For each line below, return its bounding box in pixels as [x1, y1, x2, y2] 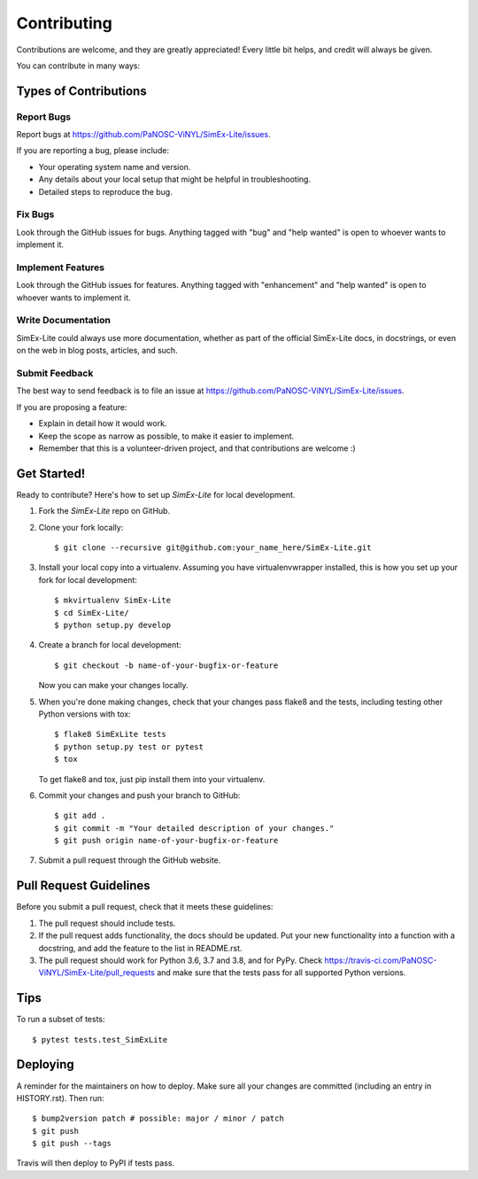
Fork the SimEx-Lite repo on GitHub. [38, 506, 171, 516]
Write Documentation [16, 314, 111, 327]
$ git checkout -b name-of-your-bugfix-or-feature [54, 660, 279, 671]
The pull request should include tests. [38, 918, 176, 928]
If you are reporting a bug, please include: [16, 145, 170, 156]
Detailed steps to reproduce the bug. [38, 186, 173, 197]
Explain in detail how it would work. [38, 418, 167, 429]
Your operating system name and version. [38, 161, 191, 172]
